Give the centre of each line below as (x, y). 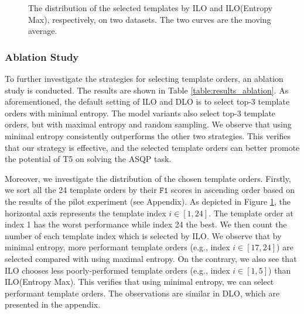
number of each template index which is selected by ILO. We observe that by (143, 235)
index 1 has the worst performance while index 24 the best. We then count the (146, 224)
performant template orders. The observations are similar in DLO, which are (142, 293)
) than (280, 270)
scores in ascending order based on (233, 190)
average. (43, 31)
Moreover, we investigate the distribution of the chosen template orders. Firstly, (148, 178)
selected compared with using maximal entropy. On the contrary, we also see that (151, 258)
